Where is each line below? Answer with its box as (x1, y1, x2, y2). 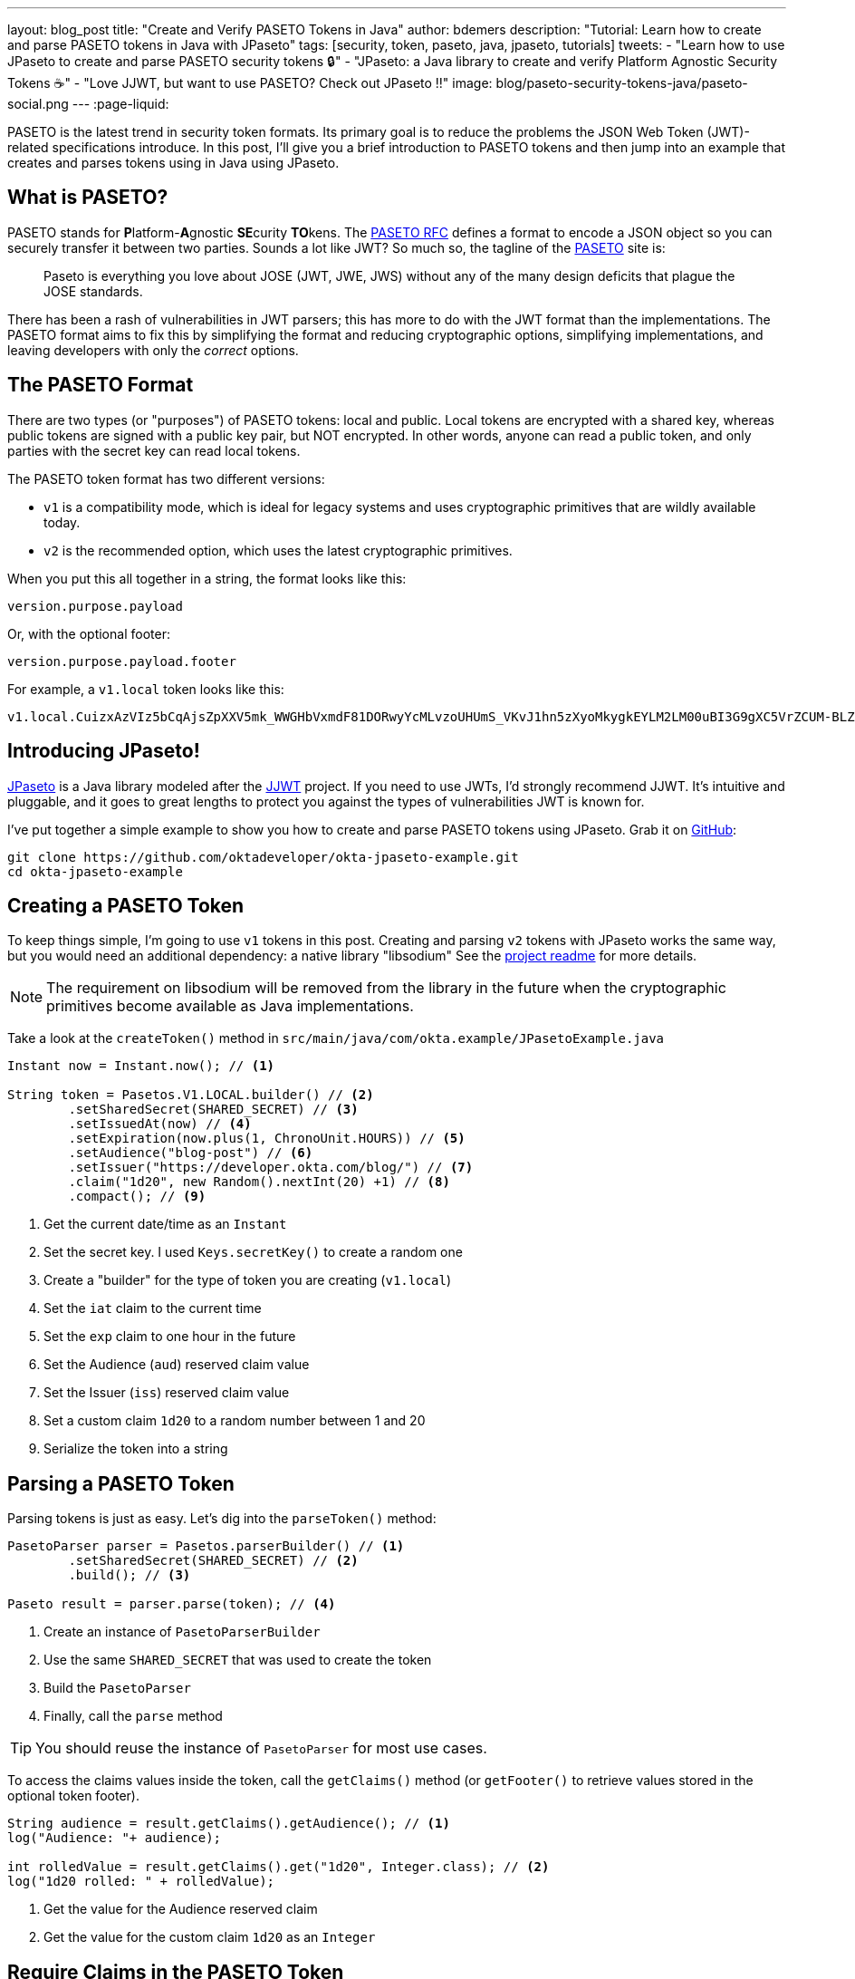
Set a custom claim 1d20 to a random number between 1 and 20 (43, 1413, 426, 1429)
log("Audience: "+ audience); (7, 1830, 222, 1846)
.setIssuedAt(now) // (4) (68, 1116, 252, 1132)
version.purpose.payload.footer (7, 653, 236, 669)
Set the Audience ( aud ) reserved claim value (43, 1356, 310, 1373)
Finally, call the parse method (43, 1708, 223, 1724)
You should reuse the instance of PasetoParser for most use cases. (35, 1739, 487, 1758)
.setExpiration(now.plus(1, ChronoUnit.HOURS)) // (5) (68, 1131, 466, 1146)
